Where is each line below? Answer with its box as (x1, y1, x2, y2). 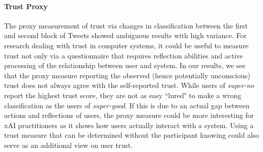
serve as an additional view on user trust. (4, 139, 133, 150)
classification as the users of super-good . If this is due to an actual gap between (4, 100, 250, 110)
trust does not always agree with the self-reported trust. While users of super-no (4, 80, 254, 90)
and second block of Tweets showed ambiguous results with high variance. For (4, 30, 247, 41)
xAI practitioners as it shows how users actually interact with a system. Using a (4, 119, 254, 130)
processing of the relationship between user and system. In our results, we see (4, 60, 246, 71)
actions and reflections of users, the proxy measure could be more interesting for (4, 110, 254, 120)
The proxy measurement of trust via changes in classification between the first (4, 20, 248, 31)
